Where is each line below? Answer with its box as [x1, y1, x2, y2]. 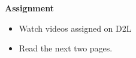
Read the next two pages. [19, 42, 113, 54]
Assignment [5, 2, 54, 14]
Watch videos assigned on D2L [19, 22, 132, 34]
